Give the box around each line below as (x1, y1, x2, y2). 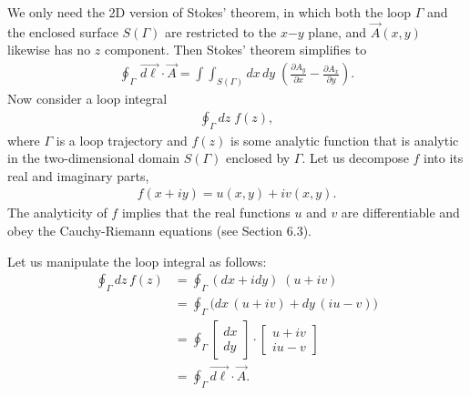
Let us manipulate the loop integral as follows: (7, 251, 267, 270)
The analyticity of (7, 203, 107, 222)
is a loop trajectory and (56, 130, 188, 149)
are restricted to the (164, 22, 277, 41)
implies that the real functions (121, 203, 291, 222)
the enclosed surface (7, 22, 118, 41)
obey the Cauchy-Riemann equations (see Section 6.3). (7, 220, 312, 239)
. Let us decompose (301, 148, 409, 167)
